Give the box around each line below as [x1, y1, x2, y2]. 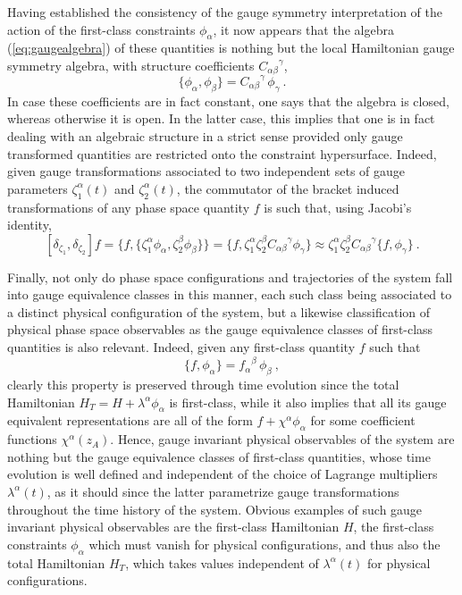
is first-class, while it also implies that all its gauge [169, 392, 447, 411]
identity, [7, 215, 52, 234]
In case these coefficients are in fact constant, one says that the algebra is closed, [7, 91, 449, 110]
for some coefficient [310, 411, 416, 430]
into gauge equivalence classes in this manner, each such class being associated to [7, 285, 452, 304]
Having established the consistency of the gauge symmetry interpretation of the [7, 3, 442, 21]
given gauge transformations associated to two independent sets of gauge [7, 162, 406, 180]
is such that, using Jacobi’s [264, 197, 412, 216]
